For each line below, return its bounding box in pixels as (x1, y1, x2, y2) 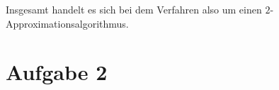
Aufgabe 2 (6, 57, 108, 86)
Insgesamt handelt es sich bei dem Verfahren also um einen (6, 2, 262, 16)
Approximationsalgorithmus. (6, 16, 129, 30)
